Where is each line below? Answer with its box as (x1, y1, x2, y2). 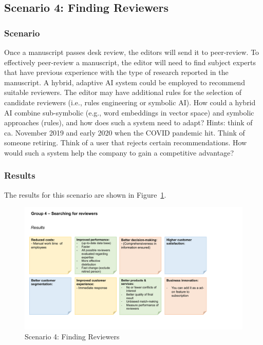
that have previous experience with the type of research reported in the (4, 67, 229, 78)
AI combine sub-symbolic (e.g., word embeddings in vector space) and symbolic (4, 107, 254, 118)
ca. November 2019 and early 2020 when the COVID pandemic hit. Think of (4, 127, 245, 138)
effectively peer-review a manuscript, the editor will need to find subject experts (4, 56, 256, 67)
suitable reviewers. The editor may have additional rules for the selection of (4, 87, 242, 98)
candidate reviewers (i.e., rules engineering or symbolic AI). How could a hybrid (4, 97, 256, 107)
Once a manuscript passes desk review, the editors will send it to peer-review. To (4, 47, 259, 57)
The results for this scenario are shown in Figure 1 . (4, 189, 166, 200)
